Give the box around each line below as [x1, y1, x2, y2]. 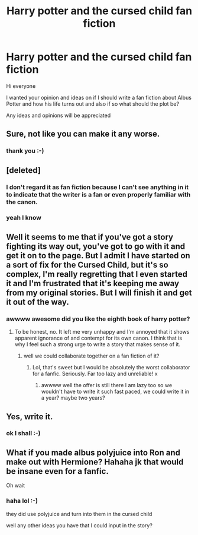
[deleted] [6, 165, 41, 175]
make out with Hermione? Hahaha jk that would [6, 457, 184, 467]
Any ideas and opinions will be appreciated [6, 112, 111, 119]
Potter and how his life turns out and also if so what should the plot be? [6, 100, 179, 107]
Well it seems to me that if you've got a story [6, 232, 173, 242]
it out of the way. [6, 297, 69, 307]
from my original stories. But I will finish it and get [6, 287, 192, 297]
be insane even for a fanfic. [6, 466, 109, 476]
